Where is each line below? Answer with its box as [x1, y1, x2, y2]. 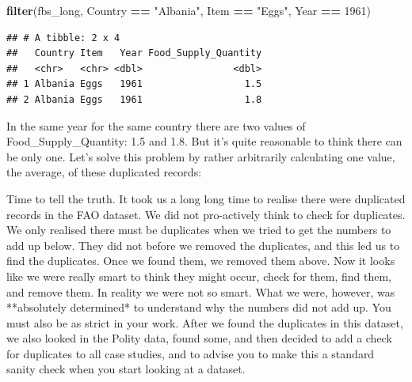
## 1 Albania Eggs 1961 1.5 [6, 78, 262, 90]
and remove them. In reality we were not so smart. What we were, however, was [6, 283, 395, 300]
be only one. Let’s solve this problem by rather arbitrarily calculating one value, [6, 148, 395, 165]
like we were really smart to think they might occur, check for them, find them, [6, 267, 391, 284]
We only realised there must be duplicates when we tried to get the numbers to [6, 221, 391, 238]
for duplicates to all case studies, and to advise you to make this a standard [6, 345, 375, 361]
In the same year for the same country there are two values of [6, 117, 306, 134]
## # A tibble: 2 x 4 [6, 32, 120, 43]
